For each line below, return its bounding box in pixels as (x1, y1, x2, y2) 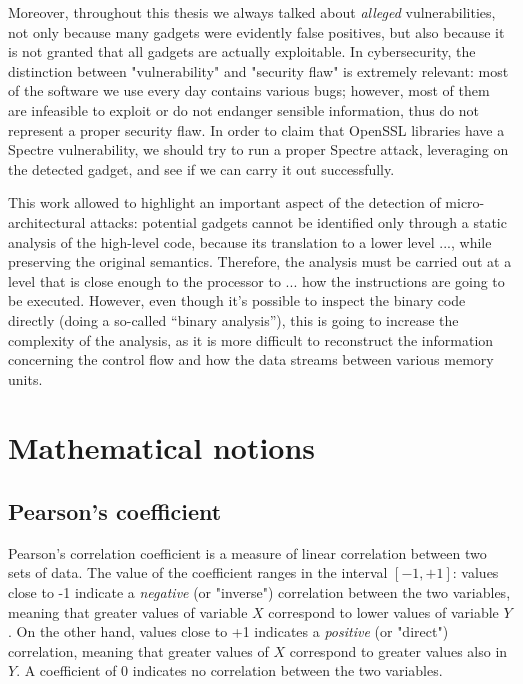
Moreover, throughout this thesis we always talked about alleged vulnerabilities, (8, 2, 496, 22)
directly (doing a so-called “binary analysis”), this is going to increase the (8, 309, 459, 330)
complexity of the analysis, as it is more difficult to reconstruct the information (8, 329, 494, 350)
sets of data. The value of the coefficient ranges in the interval (8, 562, 388, 583)
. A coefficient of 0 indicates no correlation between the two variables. (16, 660, 443, 681)
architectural (8, 211, 86, 232)
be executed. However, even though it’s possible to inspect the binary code (8, 290, 466, 311)
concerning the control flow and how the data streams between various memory (8, 349, 494, 370)
